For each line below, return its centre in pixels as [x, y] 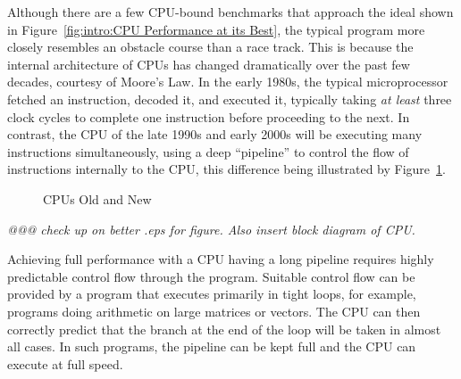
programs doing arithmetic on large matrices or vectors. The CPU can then [214, 311]
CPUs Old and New [97, 198]
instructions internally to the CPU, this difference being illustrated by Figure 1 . [226, 169]
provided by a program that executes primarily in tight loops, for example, [212, 294]
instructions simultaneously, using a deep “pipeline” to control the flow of [208, 151]
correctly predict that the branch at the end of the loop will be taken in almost [224, 329]
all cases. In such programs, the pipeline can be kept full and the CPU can [212, 346]
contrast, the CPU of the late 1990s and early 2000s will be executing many [215, 134]
